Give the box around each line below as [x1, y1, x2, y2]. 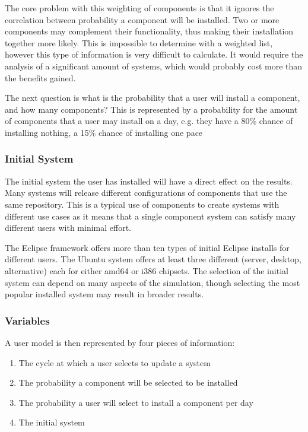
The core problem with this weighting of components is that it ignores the [5, 2, 274, 14]
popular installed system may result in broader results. [5, 288, 204, 300]
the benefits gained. [5, 71, 76, 84]
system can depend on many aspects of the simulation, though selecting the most [5, 276, 300, 288]
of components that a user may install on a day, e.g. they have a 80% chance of [5, 115, 293, 127]
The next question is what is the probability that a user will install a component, [5, 91, 300, 104]
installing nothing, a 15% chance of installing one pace [5, 126, 203, 138]
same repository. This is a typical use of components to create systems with [5, 198, 280, 210]
